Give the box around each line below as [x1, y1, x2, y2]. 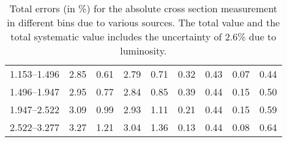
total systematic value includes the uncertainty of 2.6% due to [10, 29, 277, 43]
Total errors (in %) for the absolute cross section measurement [9, 1, 278, 15]
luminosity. [120, 43, 167, 58]
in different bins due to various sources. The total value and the [7, 15, 280, 29]
